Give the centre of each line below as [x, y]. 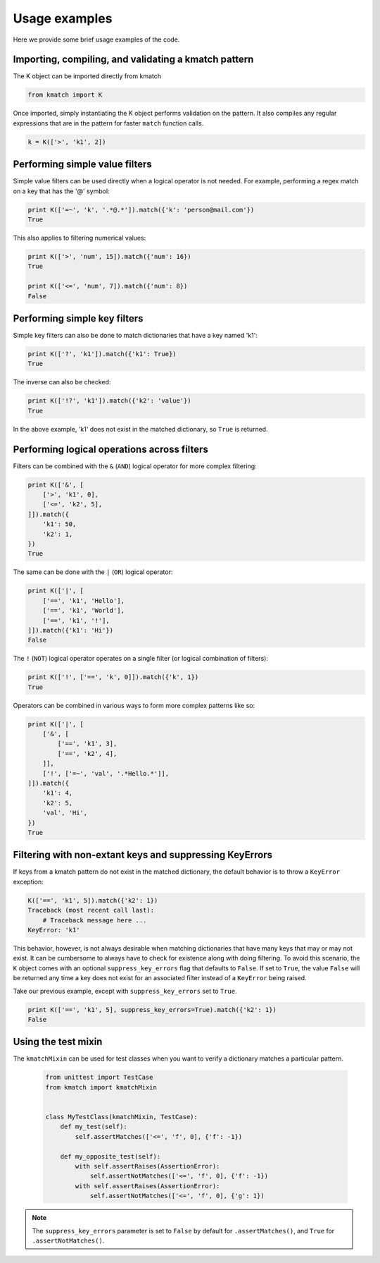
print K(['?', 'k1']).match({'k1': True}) [102, 354]
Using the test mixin [58, 1042]
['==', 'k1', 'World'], [83, 611]
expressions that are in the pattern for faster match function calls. [108, 123]
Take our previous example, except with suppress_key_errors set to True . [125, 991]
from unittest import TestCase [100, 1078]
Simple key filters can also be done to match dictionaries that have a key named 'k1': [135, 336]
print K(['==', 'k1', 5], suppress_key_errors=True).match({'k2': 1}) [152, 1009]
